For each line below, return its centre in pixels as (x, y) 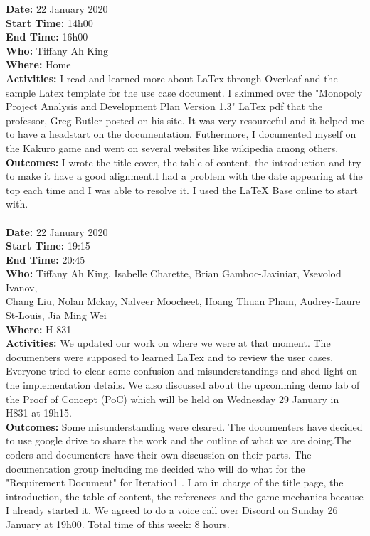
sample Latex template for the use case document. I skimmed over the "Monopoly (184, 92)
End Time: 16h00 (47, 37)
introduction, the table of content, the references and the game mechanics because (185, 496)
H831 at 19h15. (39, 413)
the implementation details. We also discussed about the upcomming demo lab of (183, 385)
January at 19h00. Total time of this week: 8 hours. (118, 524)
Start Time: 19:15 (48, 246)
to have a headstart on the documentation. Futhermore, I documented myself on (181, 134)
